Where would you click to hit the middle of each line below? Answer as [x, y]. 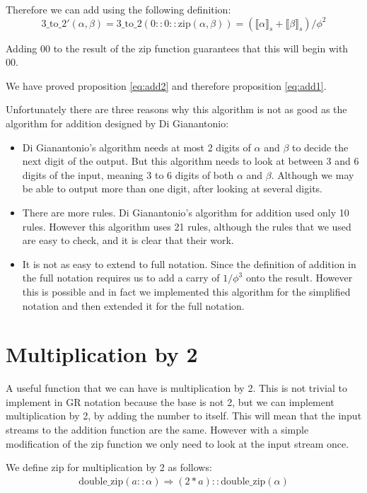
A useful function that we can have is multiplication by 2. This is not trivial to [176, 388]
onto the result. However [299, 278]
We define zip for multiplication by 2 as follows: [109, 467]
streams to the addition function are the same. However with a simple [157, 429]
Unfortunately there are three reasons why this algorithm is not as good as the [176, 109]
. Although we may [313, 174]
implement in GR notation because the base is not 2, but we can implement [170, 401]
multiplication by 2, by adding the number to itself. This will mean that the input [184, 416]
